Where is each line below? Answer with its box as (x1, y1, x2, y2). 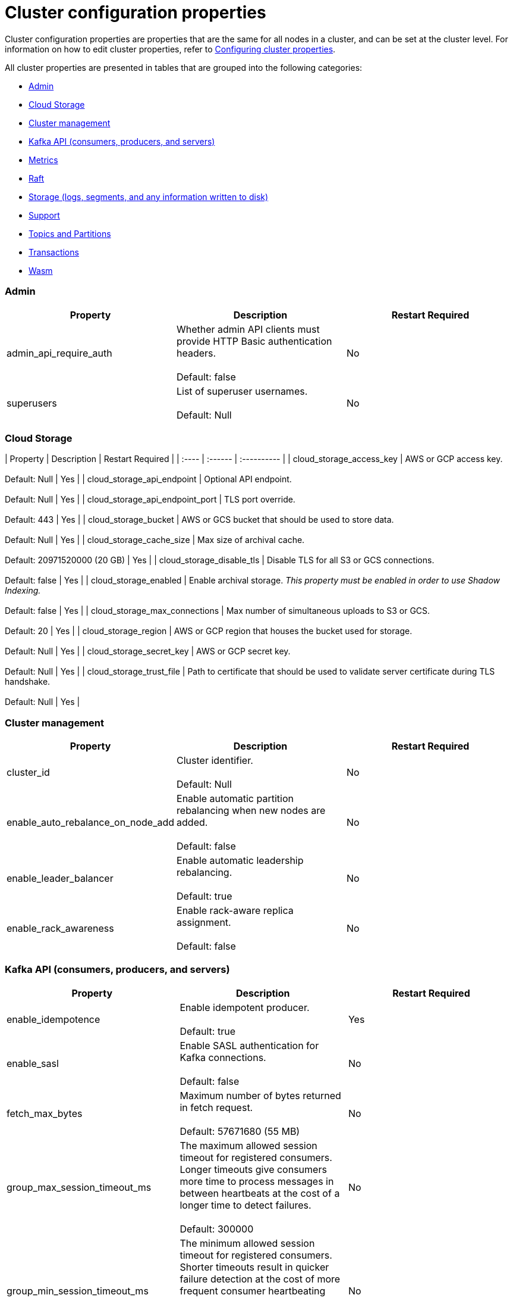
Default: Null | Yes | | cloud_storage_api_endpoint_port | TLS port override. (5, 494, 295, 505)
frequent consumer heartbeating (180, 1284, 326, 1297)
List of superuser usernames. (176, 385, 308, 397)
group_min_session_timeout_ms (7, 1284, 149, 1297)
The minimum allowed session (180, 1237, 315, 1249)
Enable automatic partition (177, 792, 294, 804)
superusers (7, 397, 57, 409)
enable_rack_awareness (7, 922, 114, 934)
